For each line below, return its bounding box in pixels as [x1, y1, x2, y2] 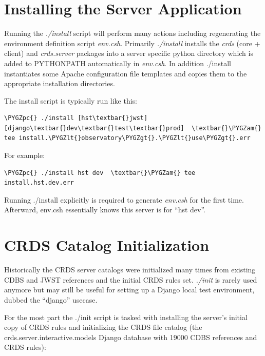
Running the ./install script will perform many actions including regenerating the [4, 28, 261, 38]
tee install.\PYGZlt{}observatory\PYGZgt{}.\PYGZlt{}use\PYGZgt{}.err [4, 134, 251, 142]
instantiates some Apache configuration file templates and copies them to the [4, 68, 247, 78]
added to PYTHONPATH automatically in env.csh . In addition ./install [4, 57, 231, 68]
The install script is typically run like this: [4, 95, 138, 106]
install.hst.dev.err [4, 179, 74, 187]
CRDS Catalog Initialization [4, 234, 210, 255]
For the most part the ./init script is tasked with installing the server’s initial [4, 311, 248, 322]
